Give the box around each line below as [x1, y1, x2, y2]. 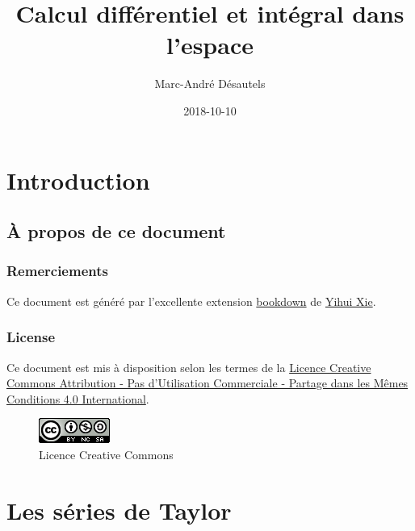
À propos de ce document [6, 219, 226, 244]
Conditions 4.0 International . [6, 390, 149, 407]
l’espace [166, 28, 254, 61]
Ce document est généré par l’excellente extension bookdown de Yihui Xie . [6, 292, 376, 309]
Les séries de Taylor [6, 493, 232, 526]
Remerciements [6, 261, 108, 281]
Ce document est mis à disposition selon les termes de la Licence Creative [6, 358, 371, 375]
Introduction [6, 163, 150, 196]
